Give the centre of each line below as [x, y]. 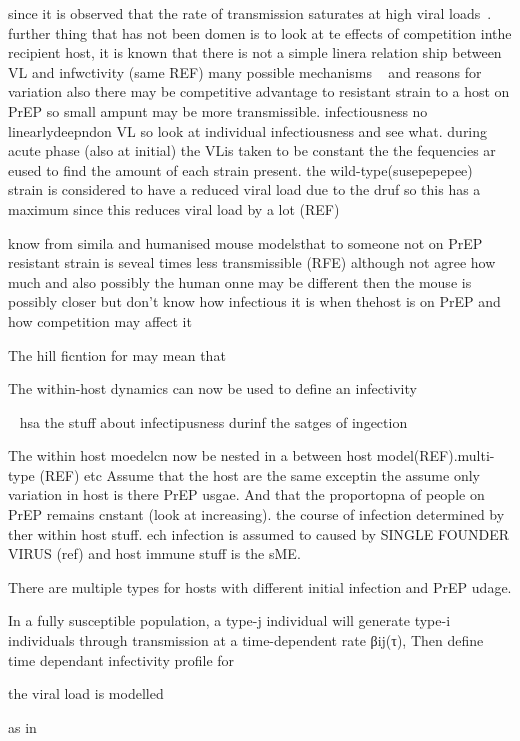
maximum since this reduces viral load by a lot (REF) [174, 208]
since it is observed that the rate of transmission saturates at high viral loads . [250, 13]
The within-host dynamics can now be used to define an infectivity [212, 388]
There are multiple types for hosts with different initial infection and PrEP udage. [260, 586]
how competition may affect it [100, 320]
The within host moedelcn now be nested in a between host [190, 455]
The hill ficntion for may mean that [117, 354]
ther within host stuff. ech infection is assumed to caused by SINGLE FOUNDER [259, 533]
